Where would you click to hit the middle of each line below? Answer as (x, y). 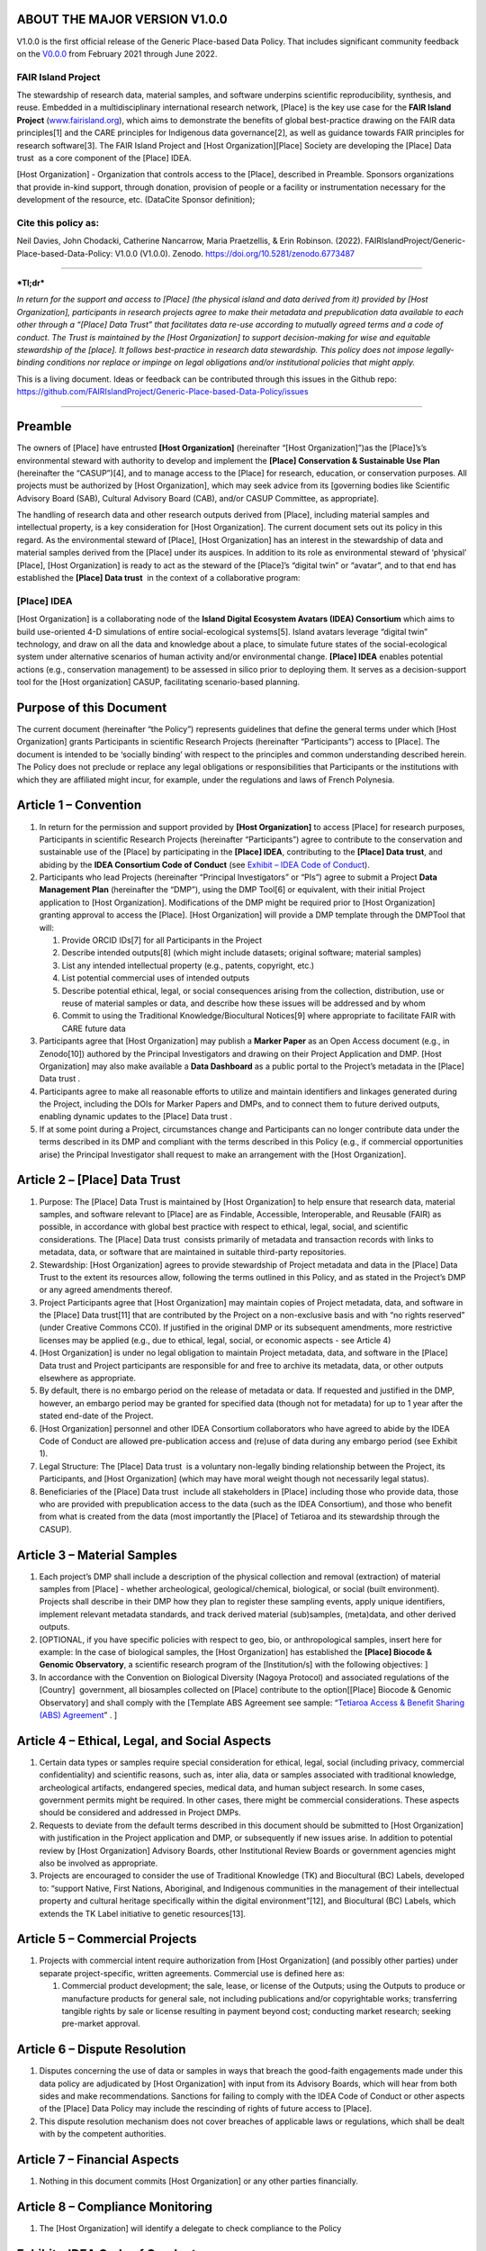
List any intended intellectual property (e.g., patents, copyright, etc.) (188, 965)
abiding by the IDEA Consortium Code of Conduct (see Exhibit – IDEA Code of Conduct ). (205, 864)
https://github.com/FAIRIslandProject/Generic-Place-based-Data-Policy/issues (163, 392)
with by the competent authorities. (103, 2134)
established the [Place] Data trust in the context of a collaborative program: (158, 578)
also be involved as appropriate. (99, 1863)
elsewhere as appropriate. (88, 1379)
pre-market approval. (101, 2024)
